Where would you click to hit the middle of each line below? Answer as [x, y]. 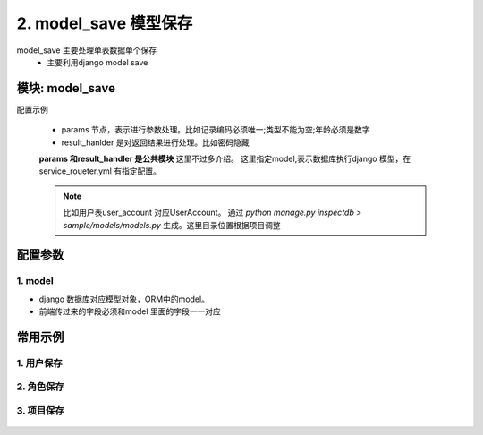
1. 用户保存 [39, 362]
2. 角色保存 [40, 387]
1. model [35, 281]
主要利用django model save [97, 62]
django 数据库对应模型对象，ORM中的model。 [124, 299]
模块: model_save [66, 88]
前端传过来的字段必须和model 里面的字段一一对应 [130, 311]
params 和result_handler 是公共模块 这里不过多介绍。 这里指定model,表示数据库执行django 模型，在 [225, 159]
